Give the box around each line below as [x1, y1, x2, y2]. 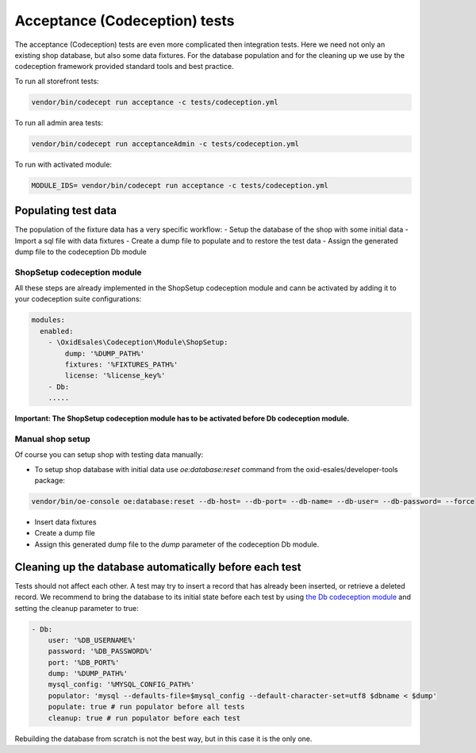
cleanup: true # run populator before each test [48, 713, 241, 722]
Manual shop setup [14, 433, 90, 444]
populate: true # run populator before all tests [48, 702, 245, 712]
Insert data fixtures [34, 517, 97, 527]
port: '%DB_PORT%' [48, 658, 120, 667]
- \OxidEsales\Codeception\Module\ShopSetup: [48, 338, 228, 347]
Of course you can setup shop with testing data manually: [14, 450, 204, 459]
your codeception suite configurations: [14, 294, 142, 304]
